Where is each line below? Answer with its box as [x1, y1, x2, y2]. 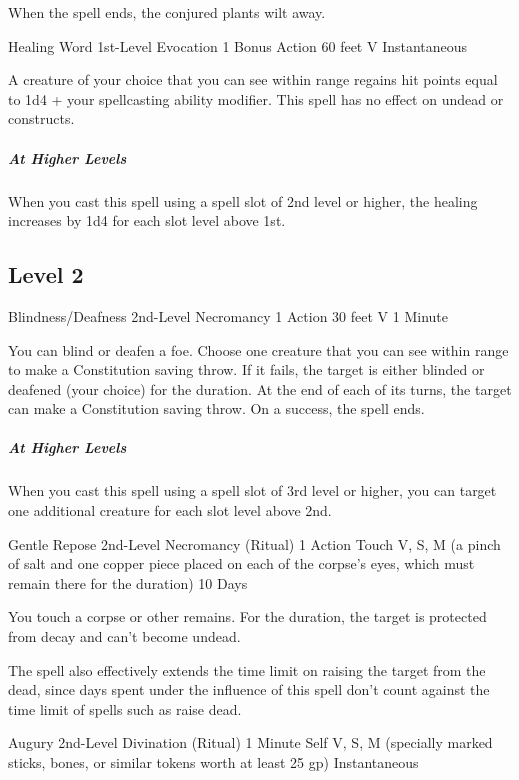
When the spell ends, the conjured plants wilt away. [8, 2, 326, 22]
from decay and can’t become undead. [8, 626, 241, 647]
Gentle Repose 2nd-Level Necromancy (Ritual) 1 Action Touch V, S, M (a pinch [8, 533, 501, 554]
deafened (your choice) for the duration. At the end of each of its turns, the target [8, 378, 512, 399]
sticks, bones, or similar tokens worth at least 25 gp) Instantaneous [8, 751, 419, 772]
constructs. [8, 108, 75, 129]
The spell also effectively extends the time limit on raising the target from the [8, 659, 486, 680]
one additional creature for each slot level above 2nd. [8, 500, 332, 521]
